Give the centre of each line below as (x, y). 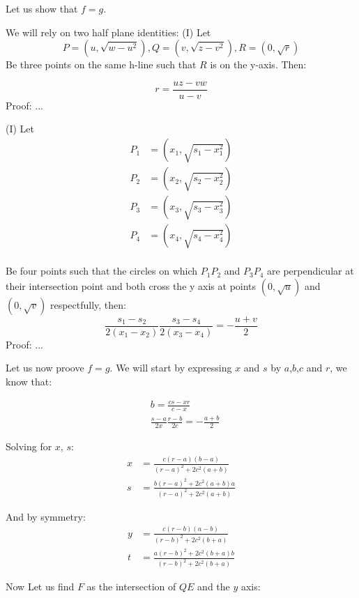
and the (214, 586)
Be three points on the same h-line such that (101, 64)
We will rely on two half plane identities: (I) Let (108, 32)
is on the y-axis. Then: (258, 64)
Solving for (29, 446)
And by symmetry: (46, 516)
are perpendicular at (311, 271)
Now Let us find (40, 586)
